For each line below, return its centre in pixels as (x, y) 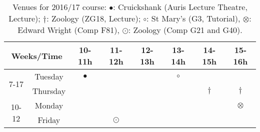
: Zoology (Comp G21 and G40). (185, 30)
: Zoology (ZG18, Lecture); (94, 18)
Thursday (49, 91)
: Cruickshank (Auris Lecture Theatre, (180, 7)
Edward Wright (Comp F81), (69, 30)
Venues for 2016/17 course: (59, 7)
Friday (49, 120)
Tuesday (49, 76)
